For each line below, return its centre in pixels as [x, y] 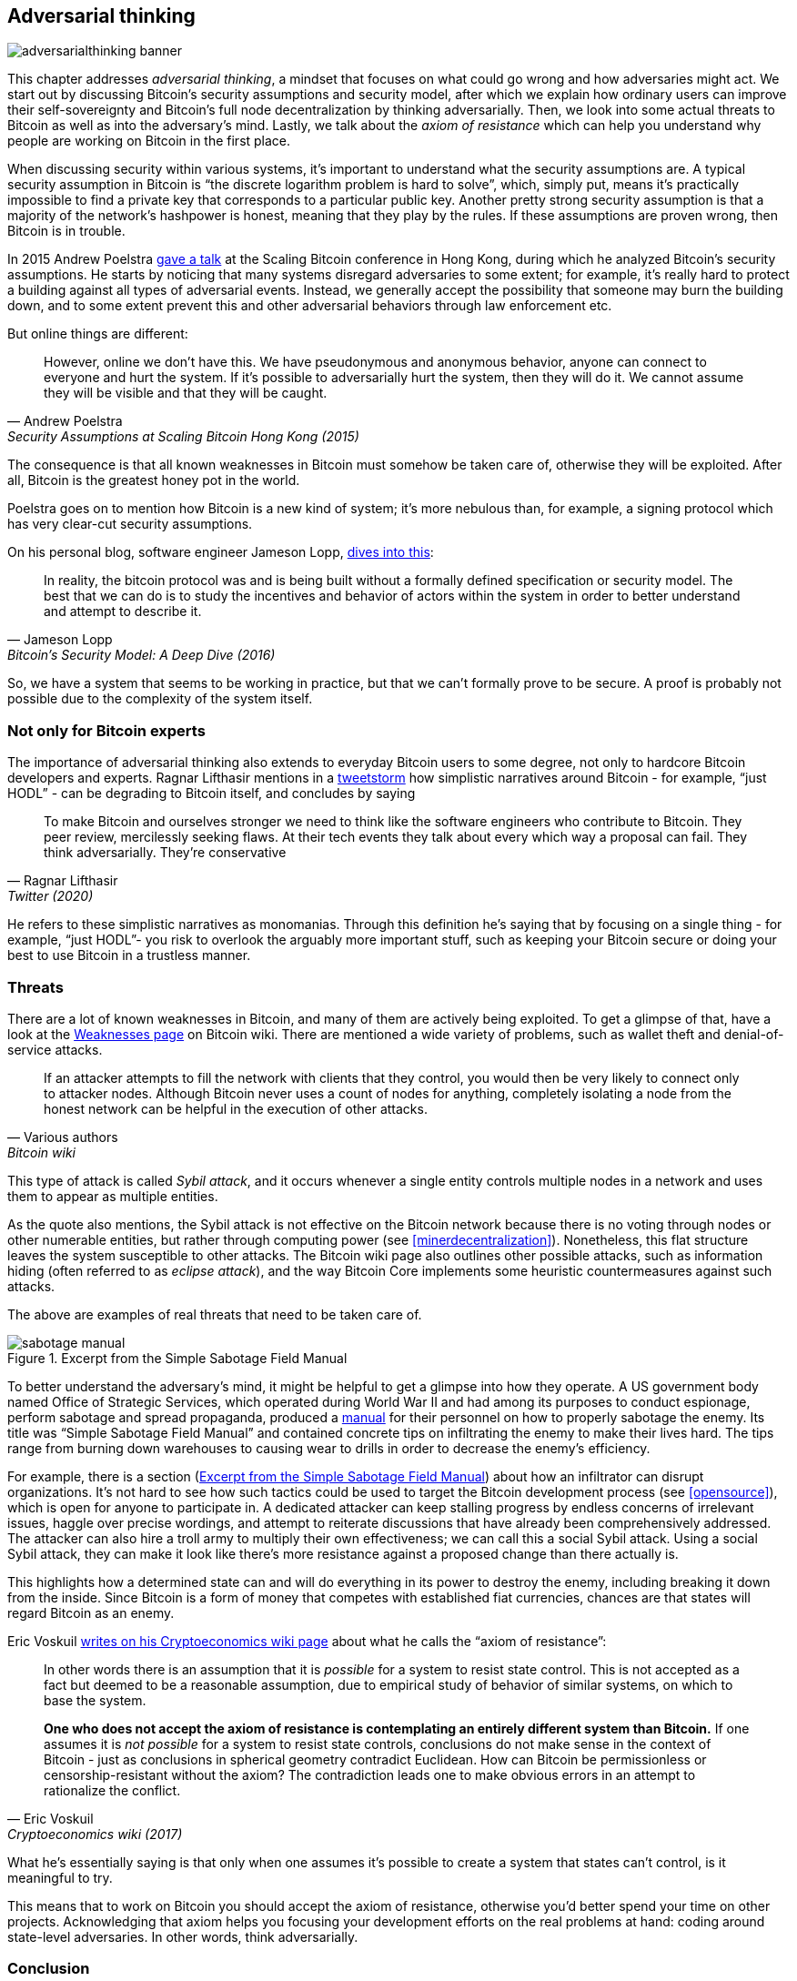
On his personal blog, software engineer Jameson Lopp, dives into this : [221, 552]
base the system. [95, 1700]
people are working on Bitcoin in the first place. [149, 141]
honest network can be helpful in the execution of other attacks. [236, 1108]
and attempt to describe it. [123, 611]
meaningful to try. [60, 1877]
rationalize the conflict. [112, 1790]
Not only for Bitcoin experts [106, 730]
